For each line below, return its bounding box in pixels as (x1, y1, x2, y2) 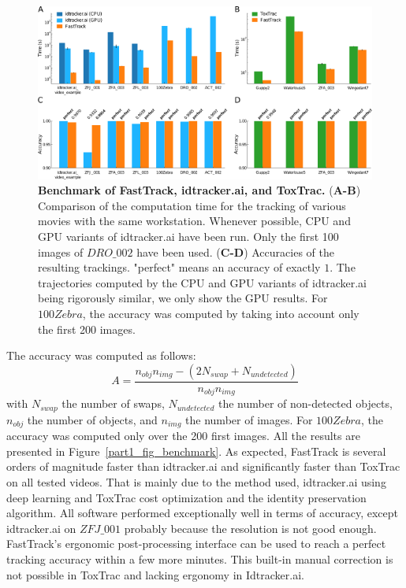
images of (38, 243, 84, 260)
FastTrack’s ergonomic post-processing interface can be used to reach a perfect (6, 535, 386, 552)
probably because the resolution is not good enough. (124, 520, 377, 536)
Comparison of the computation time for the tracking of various (38, 197, 346, 213)
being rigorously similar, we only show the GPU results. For (38, 290, 328, 306)
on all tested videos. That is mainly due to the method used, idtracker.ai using (6, 474, 386, 490)
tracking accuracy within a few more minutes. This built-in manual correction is (6, 550, 393, 567)
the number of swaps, (61, 395, 165, 412)
